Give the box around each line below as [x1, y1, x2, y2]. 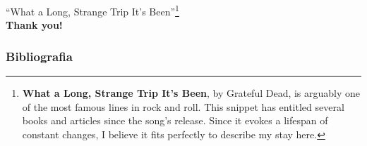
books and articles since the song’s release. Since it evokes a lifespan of [22, 113, 328, 128]
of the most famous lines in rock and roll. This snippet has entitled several [22, 99, 344, 114]
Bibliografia [6, 47, 73, 65]
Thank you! [6, 18, 63, 32]
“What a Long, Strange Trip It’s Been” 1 [6, 1, 179, 18]
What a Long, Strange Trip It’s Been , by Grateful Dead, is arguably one [22, 85, 361, 100]
